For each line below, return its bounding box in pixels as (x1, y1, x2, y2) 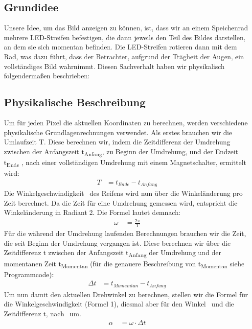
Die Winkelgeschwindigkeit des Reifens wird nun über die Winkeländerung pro (4, 188, 243, 198)
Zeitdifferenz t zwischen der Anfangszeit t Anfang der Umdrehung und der (4, 247, 222, 259)
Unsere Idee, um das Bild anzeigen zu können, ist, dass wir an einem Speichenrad (4, 23, 248, 33)
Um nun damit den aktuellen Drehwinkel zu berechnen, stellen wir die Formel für (4, 289, 248, 299)
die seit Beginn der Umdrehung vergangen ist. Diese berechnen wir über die (4, 237, 231, 248)
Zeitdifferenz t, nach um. (4, 308, 81, 318)
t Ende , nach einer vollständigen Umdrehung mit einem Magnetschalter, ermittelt (4, 157, 246, 168)
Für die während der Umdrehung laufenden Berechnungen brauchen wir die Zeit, (4, 228, 246, 238)
